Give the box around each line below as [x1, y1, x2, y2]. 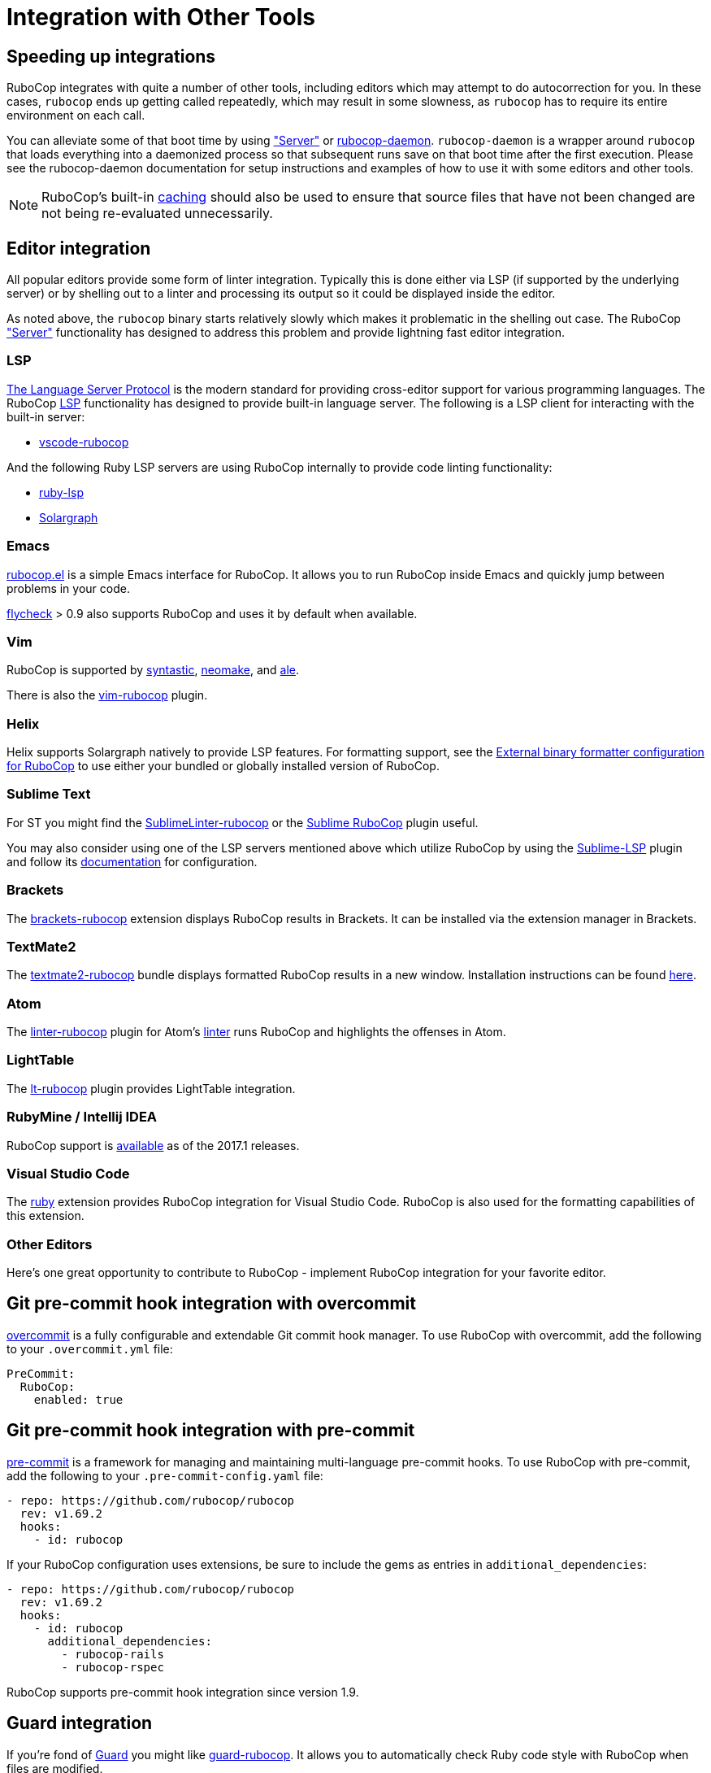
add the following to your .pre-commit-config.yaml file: [7, 1468, 323, 1483]
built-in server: [7, 409, 85, 424]
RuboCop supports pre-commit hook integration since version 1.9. [7, 1684, 359, 1699]
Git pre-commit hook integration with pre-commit [7, 1420, 415, 1441]
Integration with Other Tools [7, 3, 315, 31]
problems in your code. [7, 581, 130, 595]
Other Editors [7, 1235, 93, 1252]
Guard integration [7, 1713, 153, 1734]
